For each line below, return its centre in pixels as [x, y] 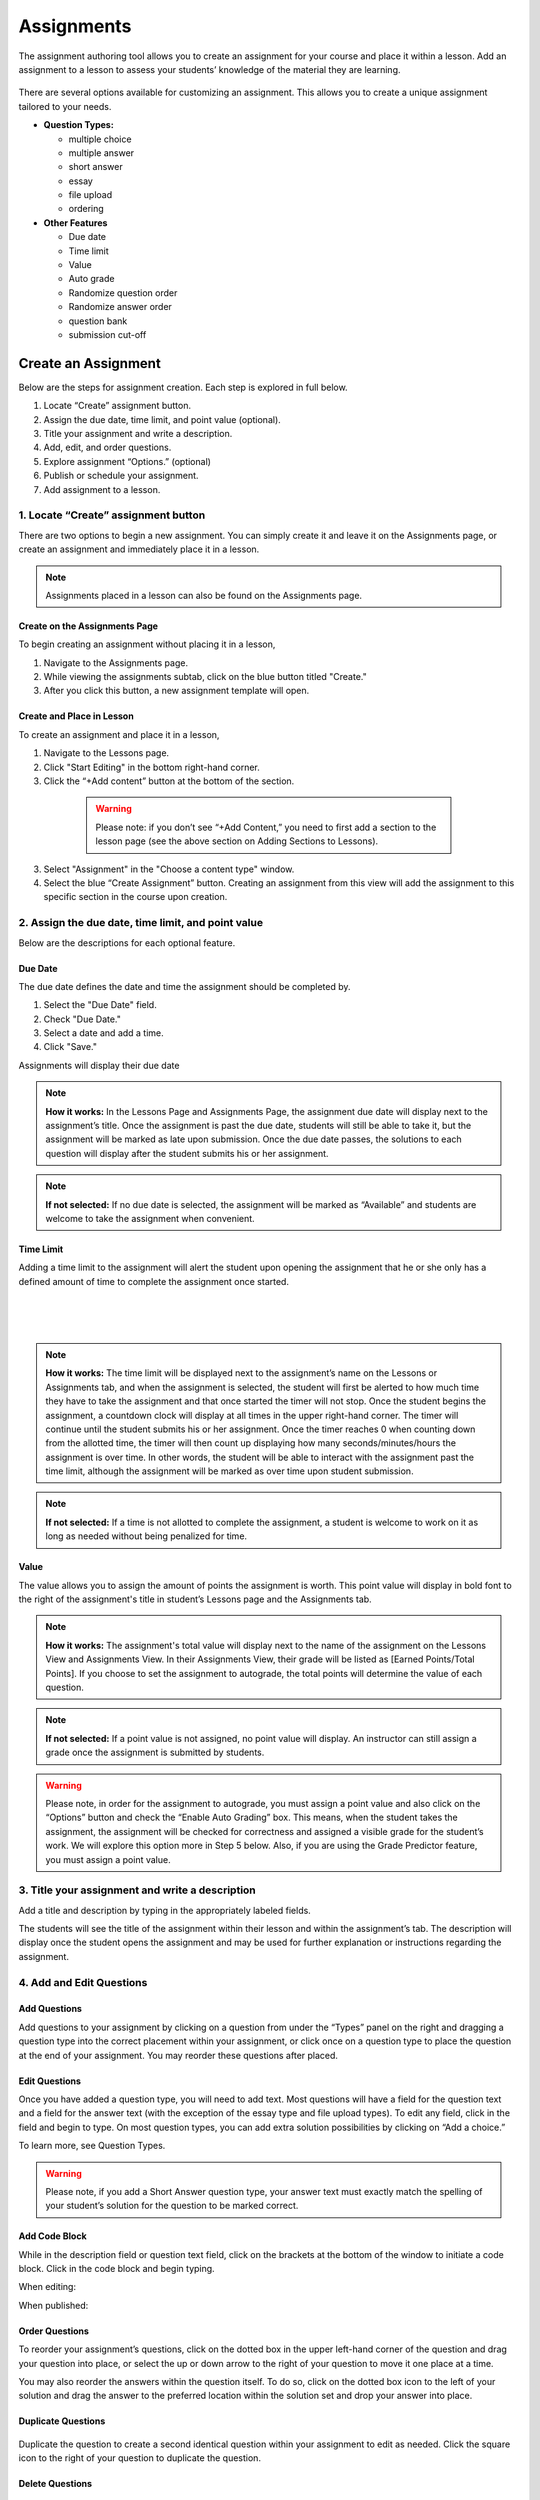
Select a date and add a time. [103, 1033]
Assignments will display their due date [99, 1065]
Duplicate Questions [62, 2421]
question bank [98, 321]
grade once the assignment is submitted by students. [155, 1752]
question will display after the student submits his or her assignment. [187, 1153]
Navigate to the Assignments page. [116, 662]
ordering [86, 209]
